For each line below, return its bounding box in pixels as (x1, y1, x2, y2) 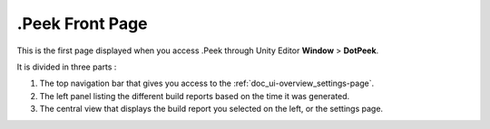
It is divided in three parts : (16, 61, 117, 72)
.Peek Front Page (16, 14, 149, 33)
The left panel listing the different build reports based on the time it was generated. (39, 90, 350, 101)
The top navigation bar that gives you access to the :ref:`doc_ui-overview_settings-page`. (39, 78, 375, 89)
